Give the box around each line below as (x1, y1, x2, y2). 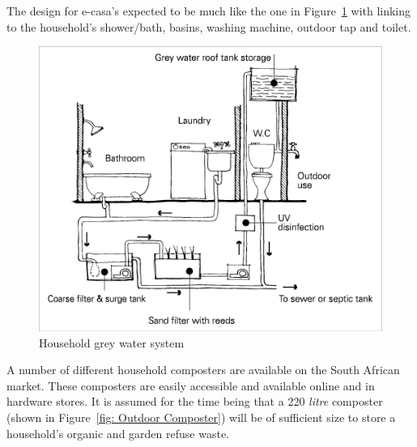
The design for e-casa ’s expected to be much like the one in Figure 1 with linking (6, 2, 411, 19)
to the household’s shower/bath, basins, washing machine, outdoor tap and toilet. (6, 18, 411, 35)
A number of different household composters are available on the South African (6, 361, 400, 378)
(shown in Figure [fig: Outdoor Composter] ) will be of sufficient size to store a (6, 409, 396, 426)
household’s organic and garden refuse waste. (6, 424, 229, 441)
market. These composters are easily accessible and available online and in (6, 377, 375, 394)
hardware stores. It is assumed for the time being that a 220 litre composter (6, 393, 383, 410)
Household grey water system (39, 334, 185, 351)
